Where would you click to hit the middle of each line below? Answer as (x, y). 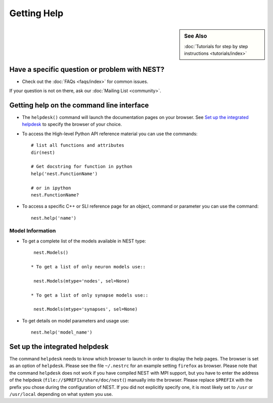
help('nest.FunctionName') (64, 174)
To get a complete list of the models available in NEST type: (84, 241)
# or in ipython (51, 188)
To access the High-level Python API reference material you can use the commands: (110, 134)
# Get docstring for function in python (82, 167)
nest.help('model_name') (62, 332)
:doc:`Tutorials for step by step (216, 46)
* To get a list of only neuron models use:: (88, 267)
